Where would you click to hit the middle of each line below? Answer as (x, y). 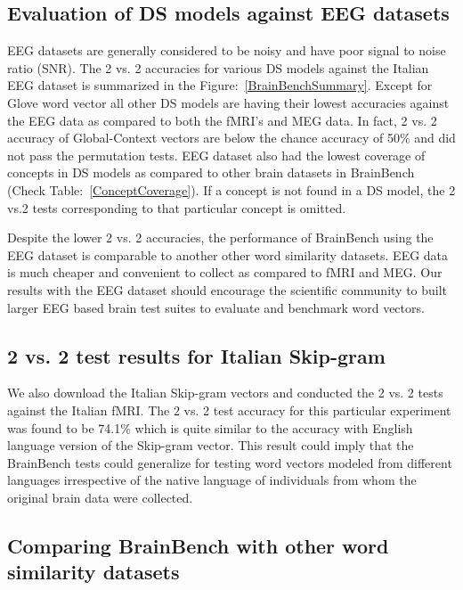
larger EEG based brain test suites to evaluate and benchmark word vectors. (216, 307)
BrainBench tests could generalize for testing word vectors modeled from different (230, 462)
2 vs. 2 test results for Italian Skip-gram (196, 355)
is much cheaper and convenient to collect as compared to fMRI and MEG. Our (225, 272)
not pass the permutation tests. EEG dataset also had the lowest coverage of (216, 155)
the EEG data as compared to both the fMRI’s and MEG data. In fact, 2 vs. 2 (222, 120)
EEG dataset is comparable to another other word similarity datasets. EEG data (228, 254)
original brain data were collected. (100, 497)
